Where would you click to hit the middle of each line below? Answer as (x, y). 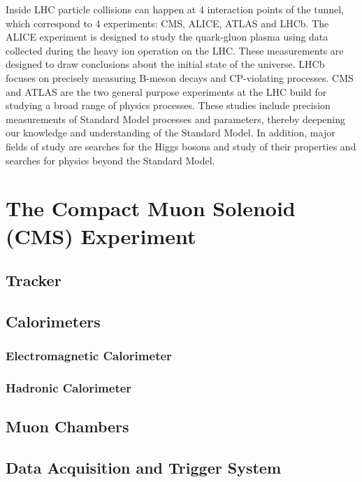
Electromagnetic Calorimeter (89, 356)
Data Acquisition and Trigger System (144, 468)
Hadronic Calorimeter (69, 388)
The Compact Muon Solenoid (151, 208)
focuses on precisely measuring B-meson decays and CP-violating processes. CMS (180, 77)
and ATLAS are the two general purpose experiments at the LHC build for (166, 91)
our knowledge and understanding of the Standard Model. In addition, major (171, 133)
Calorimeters (53, 321)
